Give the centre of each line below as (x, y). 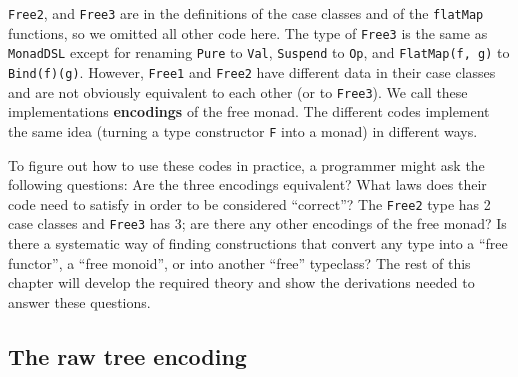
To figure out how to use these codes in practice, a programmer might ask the (246, 164)
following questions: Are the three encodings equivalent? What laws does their (247, 184)
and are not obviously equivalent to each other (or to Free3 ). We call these (238, 91)
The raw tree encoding (127, 355)
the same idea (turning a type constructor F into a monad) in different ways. (243, 130)
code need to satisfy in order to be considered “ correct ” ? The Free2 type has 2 (249, 203)
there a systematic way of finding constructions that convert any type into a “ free (258, 243)
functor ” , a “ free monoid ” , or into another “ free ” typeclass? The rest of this (239, 262)
